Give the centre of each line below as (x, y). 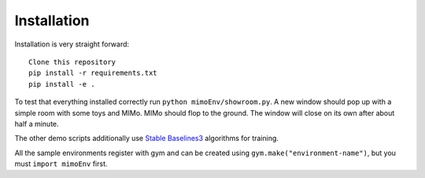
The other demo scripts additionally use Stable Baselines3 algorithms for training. (147, 139)
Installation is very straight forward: (72, 44)
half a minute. (37, 124)
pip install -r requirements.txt (93, 73)
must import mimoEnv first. (61, 164)
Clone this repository (72, 62)
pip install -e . (62, 84)
